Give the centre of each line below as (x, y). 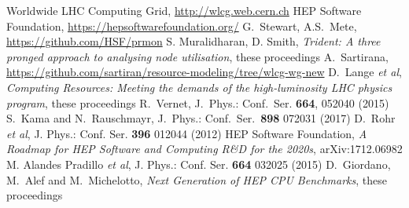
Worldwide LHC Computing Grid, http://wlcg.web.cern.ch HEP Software (184, 10)
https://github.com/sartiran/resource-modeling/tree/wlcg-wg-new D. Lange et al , (204, 72)
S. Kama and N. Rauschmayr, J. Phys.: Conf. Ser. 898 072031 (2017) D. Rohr (201, 118)
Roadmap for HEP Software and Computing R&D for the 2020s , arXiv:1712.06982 (204, 149)
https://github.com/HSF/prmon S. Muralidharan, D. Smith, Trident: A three (193, 41)
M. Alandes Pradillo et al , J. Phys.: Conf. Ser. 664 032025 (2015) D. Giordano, (199, 164)
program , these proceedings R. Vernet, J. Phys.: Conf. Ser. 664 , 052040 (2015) (198, 102)
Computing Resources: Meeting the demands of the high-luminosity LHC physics (199, 87)
